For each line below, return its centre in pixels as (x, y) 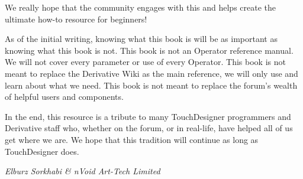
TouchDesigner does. (42, 151)
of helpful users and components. (64, 97)
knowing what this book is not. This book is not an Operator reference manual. (149, 50)
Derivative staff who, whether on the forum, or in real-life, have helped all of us (149, 128)
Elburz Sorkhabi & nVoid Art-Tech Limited (83, 171)
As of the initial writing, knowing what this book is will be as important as (141, 39)
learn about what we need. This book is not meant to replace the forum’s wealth (151, 85)
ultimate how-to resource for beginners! (76, 19)
